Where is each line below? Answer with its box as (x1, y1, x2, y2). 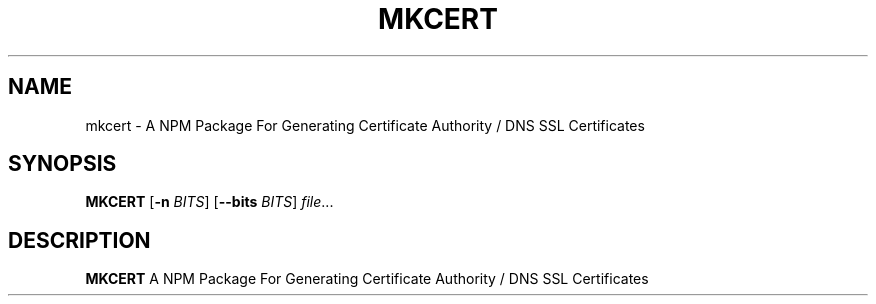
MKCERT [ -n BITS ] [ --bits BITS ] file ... (85, 193, 334, 211)
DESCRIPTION (8, 227, 151, 253)
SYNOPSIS (8, 151, 117, 177)
